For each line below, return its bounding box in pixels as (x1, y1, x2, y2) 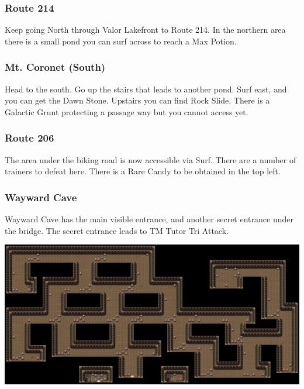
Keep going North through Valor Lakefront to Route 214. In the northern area (5, 23, 286, 36)
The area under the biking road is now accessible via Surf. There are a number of (5, 153, 296, 166)
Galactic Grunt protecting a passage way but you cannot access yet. (5, 105, 248, 118)
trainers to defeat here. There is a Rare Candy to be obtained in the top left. (5, 165, 281, 177)
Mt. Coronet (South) (5, 60, 106, 74)
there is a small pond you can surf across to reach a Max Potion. (5, 35, 237, 47)
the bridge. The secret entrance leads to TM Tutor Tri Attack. (5, 224, 229, 236)
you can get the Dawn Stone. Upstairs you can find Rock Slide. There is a (5, 94, 270, 106)
